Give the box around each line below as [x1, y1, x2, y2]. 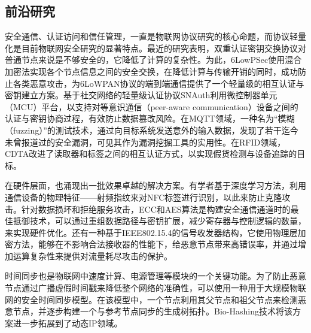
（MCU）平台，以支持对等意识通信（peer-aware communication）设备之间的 [5, 100, 298, 113]
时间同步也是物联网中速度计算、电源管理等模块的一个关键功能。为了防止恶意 [5, 270, 306, 282]
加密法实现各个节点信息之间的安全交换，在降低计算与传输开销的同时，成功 [5, 65, 298, 77]
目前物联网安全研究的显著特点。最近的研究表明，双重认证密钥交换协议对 [21, 41, 306, 54]
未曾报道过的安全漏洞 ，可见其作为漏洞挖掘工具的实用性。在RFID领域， [5, 135, 286, 148]
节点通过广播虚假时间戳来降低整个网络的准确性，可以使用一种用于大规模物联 [5, 281, 306, 294]
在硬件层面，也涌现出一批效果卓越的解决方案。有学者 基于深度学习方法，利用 [5, 179, 306, 192]
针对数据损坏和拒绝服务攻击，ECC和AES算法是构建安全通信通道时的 [21, 202, 291, 215]
